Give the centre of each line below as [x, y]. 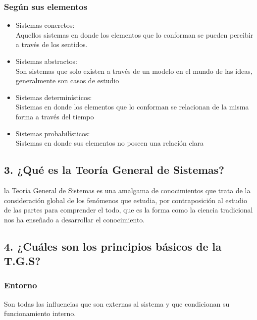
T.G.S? [23, 261]
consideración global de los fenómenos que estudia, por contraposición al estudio [126, 200]
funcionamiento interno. [40, 313]
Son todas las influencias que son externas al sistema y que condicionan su [117, 303]
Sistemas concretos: [45, 25]
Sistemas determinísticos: [54, 97]
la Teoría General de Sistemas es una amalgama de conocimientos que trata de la [127, 190]
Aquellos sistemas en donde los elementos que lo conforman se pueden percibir [134, 34]
